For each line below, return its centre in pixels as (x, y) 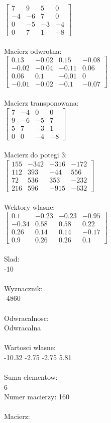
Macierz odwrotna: (33, 51)
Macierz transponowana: (41, 103)
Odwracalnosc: (26, 318)
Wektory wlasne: (30, 206)
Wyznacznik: (24, 288)
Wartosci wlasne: (30, 347)
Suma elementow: (31, 377)
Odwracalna (23, 328)
